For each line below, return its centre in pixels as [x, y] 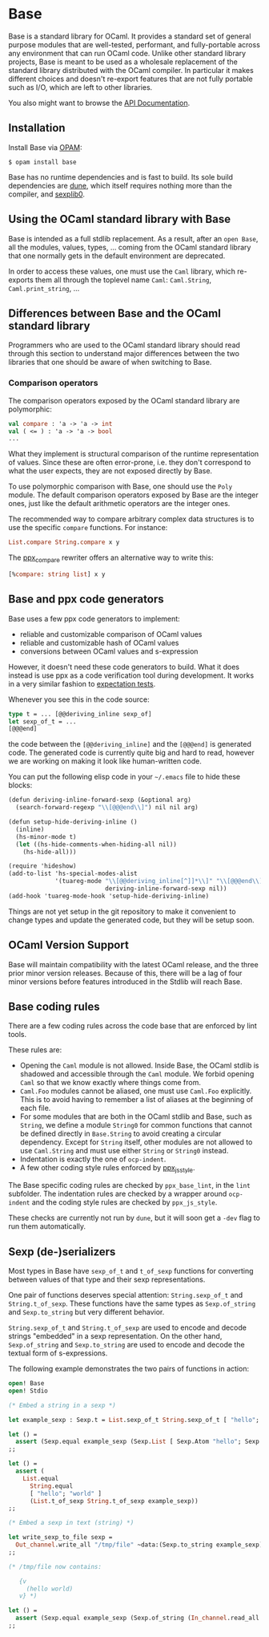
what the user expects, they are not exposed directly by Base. [110, 471]
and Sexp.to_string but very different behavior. [86, 1312]
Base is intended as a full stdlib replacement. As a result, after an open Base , [133, 238]
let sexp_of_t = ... [43, 721]
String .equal [51, 1486]
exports [21, 280]
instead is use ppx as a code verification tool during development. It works [131, 675]
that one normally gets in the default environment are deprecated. [117, 255]
